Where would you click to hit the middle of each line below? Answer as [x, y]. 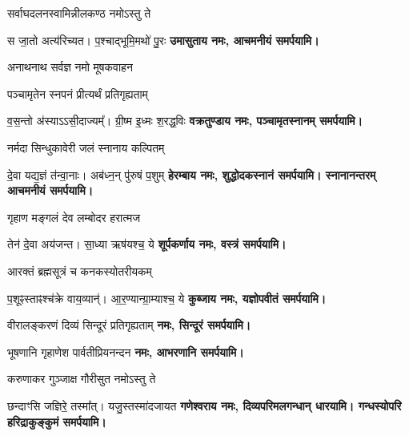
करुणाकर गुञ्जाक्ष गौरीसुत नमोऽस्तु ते [82, 379]
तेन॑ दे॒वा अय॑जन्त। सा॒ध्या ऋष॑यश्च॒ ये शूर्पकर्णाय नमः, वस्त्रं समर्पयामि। [147, 244]
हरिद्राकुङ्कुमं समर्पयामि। [57, 421]
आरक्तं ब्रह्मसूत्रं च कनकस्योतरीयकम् [80, 270]
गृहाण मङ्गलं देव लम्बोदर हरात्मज [74, 217]
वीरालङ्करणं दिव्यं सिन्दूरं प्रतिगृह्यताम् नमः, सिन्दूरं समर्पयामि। [129, 325]
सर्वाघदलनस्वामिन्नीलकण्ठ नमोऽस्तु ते [79, 13]
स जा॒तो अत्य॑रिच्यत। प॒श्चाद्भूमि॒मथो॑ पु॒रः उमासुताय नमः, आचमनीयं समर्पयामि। [163, 40]
